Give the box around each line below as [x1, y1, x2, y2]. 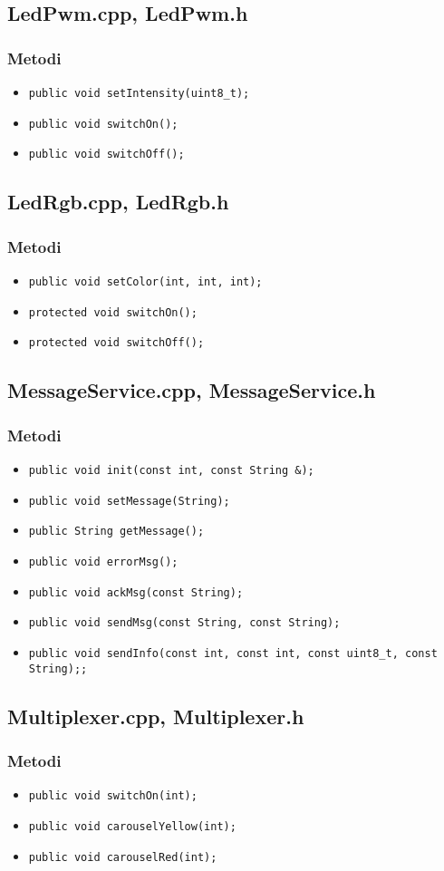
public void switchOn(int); [28, 789, 198, 803]
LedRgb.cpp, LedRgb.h [7, 188, 229, 216]
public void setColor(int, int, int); [28, 275, 263, 288]
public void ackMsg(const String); [28, 586, 244, 599]
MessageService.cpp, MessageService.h [7, 376, 376, 404]
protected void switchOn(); [28, 305, 198, 319]
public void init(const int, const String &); [28, 463, 314, 477]
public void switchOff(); [28, 148, 185, 161]
